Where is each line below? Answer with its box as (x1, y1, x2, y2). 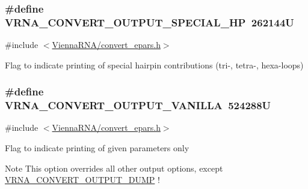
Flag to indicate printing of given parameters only (5, 142, 189, 154)
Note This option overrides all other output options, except (5, 161, 223, 174)
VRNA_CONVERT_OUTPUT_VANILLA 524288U (5, 98, 271, 113)
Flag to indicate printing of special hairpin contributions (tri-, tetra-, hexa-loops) (5, 58, 304, 71)
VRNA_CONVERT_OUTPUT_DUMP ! (5, 173, 160, 186)
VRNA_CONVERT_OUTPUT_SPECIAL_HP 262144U (5, 14, 294, 29)
